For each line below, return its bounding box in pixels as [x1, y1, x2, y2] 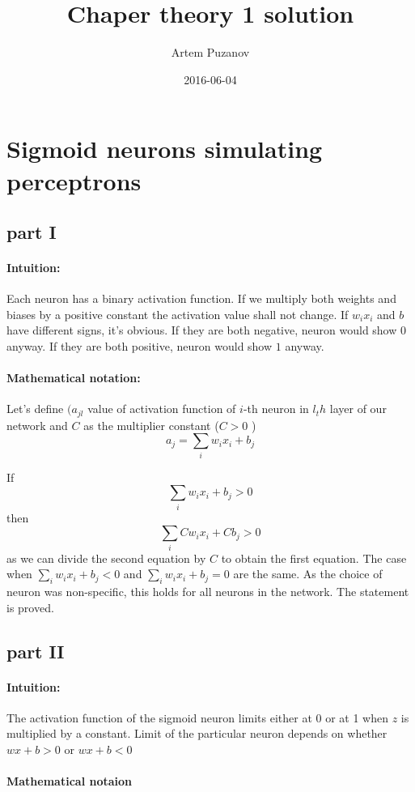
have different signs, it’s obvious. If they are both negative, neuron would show [6, 321, 397, 339]
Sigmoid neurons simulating [6, 132, 323, 165]
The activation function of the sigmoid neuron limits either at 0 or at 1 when [6, 709, 388, 726]
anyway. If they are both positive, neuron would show [6, 338, 273, 355]
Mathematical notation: [6, 369, 141, 386]
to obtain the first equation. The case [221, 549, 407, 566]
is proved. [6, 598, 54, 615]
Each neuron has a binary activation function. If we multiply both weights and [6, 290, 396, 307]
